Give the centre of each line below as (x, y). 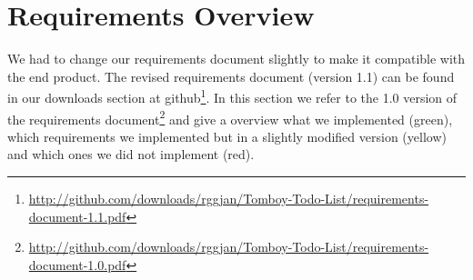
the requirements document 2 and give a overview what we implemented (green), (230, 117)
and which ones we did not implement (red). (131, 154)
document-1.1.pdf (77, 216)
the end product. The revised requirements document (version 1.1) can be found (231, 76)
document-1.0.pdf (77, 264)
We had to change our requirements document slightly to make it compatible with (236, 59)
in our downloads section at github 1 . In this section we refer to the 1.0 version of (232, 96)
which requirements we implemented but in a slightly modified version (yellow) (227, 136)
